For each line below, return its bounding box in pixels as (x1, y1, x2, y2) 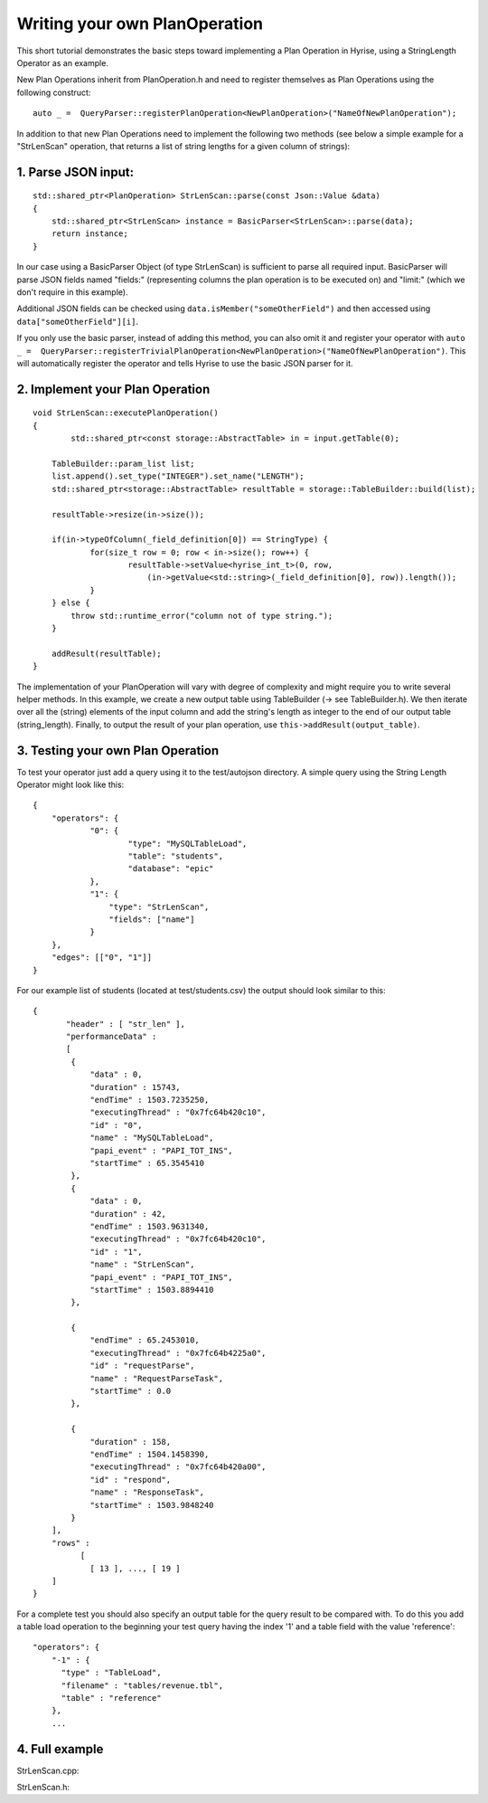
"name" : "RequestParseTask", (89, 1373, 224, 1383)
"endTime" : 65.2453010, (89, 1335, 201, 1345)
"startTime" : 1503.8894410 (89, 1285, 214, 1295)
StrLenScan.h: (16, 1782, 70, 1793)
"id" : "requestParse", (89, 1361, 195, 1371)
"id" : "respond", (89, 1475, 172, 1485)
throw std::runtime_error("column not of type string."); (70, 611, 333, 621)
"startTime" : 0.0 (89, 1386, 172, 1397)
